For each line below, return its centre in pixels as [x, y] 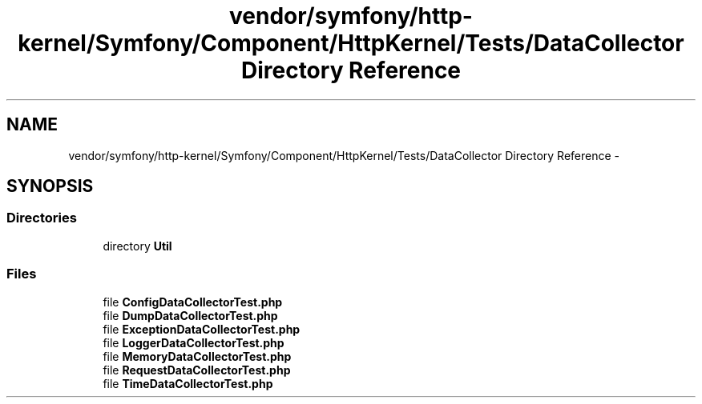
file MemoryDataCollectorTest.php [197, 356]
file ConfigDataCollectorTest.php [193, 302]
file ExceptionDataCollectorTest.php [202, 329]
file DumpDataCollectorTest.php [190, 315]
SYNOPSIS [50, 186]
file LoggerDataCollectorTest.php [194, 342]
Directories [42, 218]
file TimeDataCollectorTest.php [188, 383]
